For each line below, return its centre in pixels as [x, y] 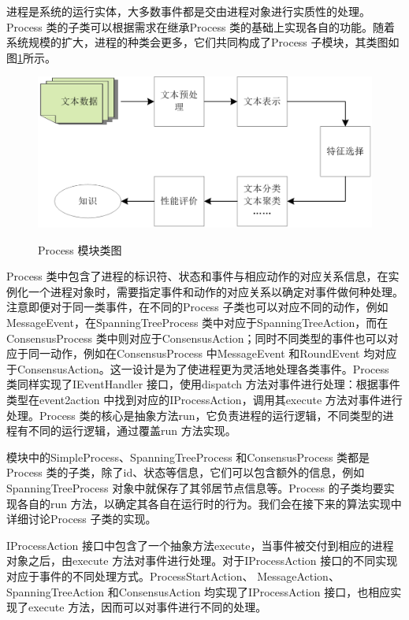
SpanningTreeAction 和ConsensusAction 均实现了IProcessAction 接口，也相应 [199, 591]
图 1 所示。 [31, 57]
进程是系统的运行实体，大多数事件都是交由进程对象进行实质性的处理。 [188, 11]
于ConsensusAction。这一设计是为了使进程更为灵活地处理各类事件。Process [198, 368]
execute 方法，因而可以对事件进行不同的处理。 [147, 607]
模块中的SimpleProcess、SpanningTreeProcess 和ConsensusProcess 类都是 [188, 457]
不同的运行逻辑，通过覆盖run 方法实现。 [132, 431]
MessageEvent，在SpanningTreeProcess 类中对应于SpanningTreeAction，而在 [197, 323]
